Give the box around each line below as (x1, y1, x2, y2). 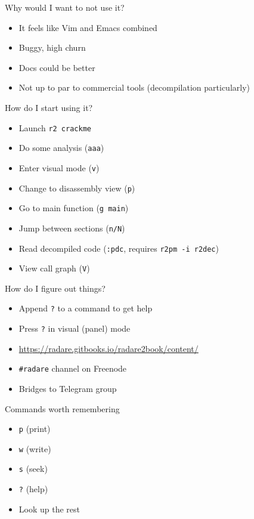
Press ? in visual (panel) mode (18, 322, 131, 335)
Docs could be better (18, 61, 95, 73)
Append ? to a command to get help (18, 302, 153, 314)
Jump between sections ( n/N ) (18, 221, 125, 234)
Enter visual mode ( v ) (18, 161, 100, 174)
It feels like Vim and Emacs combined (18, 21, 157, 33)
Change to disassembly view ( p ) (18, 181, 135, 194)
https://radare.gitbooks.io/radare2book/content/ (18, 342, 199, 354)
